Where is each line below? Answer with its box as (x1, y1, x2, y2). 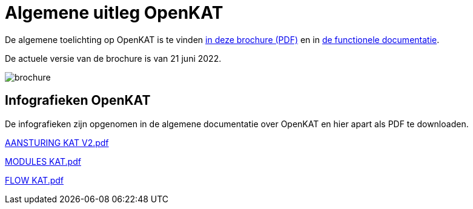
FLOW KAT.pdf (5, 174, 64, 185)
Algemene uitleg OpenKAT (5, 2, 223, 23)
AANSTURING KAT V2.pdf (5, 137, 109, 148)
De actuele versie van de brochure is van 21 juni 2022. (5, 53, 222, 64)
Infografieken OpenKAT (5, 93, 151, 108)
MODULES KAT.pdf (5, 156, 81, 167)
